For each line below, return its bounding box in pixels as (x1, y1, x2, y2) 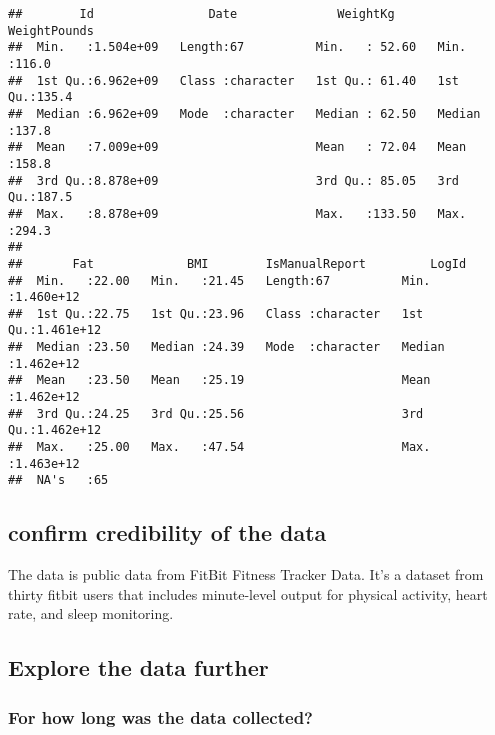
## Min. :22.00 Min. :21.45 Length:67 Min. (8, 273, 431, 288)
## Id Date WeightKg (8, 7, 395, 21)
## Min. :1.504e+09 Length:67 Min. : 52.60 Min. (8, 40, 467, 55)
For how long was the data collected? (8, 704, 313, 729)
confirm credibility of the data (8, 517, 327, 548)
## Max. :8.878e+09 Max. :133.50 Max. (8, 206, 467, 221)
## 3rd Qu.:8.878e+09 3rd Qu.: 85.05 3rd (8, 173, 460, 188)
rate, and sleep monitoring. (8, 603, 174, 624)
